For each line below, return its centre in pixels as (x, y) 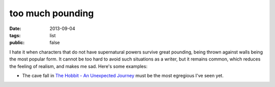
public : (17, 43)
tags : (15, 35)
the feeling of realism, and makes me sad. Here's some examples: (78, 66)
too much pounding (52, 13)
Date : (15, 28)
